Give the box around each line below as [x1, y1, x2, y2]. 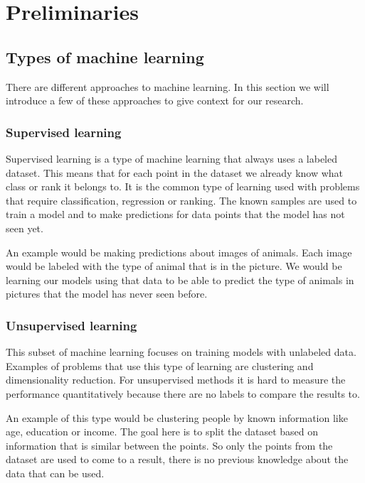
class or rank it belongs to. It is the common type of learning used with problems [6, 179, 360, 194]
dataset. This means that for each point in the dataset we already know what [6, 165, 344, 180]
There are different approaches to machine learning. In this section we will [6, 79, 329, 94]
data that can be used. [6, 465, 105, 480]
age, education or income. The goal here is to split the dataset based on [6, 424, 319, 439]
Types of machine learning [6, 45, 204, 67]
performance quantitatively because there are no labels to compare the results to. [6, 386, 360, 401]
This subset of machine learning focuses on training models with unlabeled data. [6, 344, 356, 359]
